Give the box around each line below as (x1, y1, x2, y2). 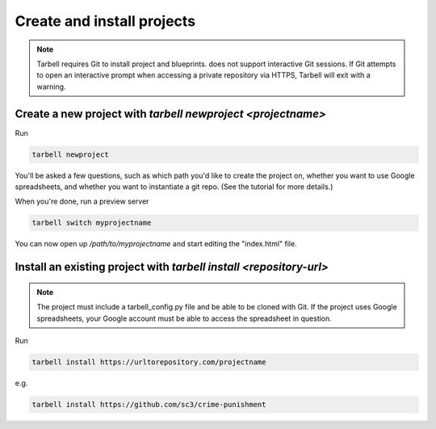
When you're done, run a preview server (15, 196, 149, 206)
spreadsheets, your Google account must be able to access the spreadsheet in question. (36, 313, 333, 323)
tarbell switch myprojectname (31, 218, 152, 228)
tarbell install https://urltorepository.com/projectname (31, 357, 266, 367)
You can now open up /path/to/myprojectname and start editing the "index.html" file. (15, 239, 298, 249)
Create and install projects (15, 12, 196, 30)
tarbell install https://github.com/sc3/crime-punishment (31, 400, 266, 409)
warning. (36, 82, 66, 91)
